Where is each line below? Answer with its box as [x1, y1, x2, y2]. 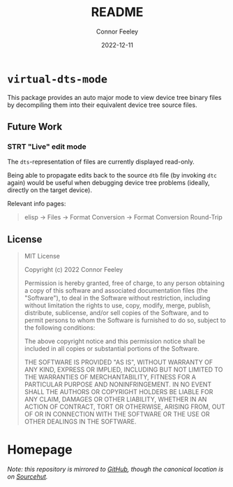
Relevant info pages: [7, 200, 66, 208]
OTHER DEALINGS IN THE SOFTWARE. [24, 417, 137, 426]
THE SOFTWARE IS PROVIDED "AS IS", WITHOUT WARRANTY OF [24, 358, 213, 367]
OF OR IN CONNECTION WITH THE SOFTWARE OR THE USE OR [24, 410, 210, 419]
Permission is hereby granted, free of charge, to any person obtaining [24, 279, 225, 287]
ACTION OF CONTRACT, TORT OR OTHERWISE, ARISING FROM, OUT [24, 402, 225, 411]
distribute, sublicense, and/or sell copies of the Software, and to [24, 309, 209, 317]
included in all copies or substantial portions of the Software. [24, 344, 200, 353]
